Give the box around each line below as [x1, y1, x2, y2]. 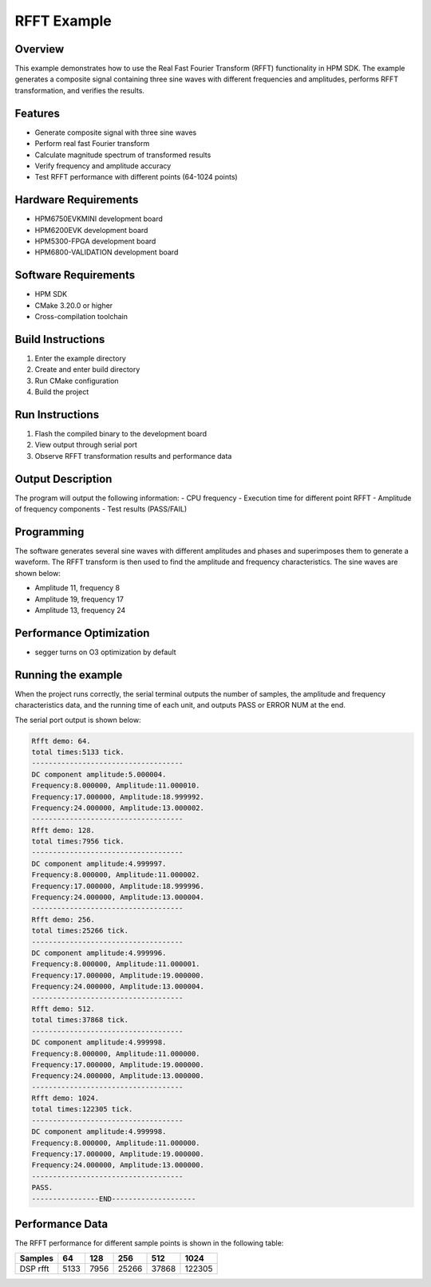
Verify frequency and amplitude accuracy [34, 160, 172, 171]
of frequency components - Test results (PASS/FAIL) [14, 504, 188, 514]
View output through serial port [34, 440, 137, 450]
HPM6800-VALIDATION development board [34, 247, 179, 257]
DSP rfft [19, 1263, 49, 1274]
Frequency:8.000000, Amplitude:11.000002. [31, 871, 200, 879]
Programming [14, 525, 85, 539]
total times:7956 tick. [31, 837, 125, 846]
